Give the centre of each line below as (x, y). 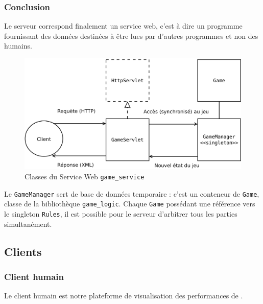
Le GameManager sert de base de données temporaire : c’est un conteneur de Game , (132, 193)
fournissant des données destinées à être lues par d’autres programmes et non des (131, 36)
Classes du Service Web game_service (85, 176)
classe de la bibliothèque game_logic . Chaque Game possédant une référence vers (130, 204)
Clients (23, 251)
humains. (18, 46)
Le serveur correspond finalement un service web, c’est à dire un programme (123, 26)
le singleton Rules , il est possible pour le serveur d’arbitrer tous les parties (121, 213)
